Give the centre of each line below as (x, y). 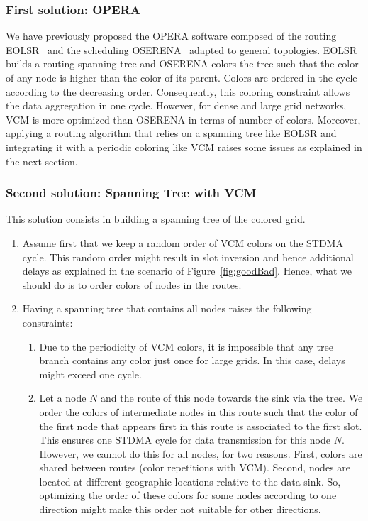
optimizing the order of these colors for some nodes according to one (188, 495)
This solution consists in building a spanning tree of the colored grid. (156, 219)
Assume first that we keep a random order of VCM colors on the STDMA (183, 242)
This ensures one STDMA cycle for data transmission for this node (185, 440)
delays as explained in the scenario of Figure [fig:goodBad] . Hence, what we (187, 271)
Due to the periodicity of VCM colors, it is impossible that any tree (186, 346)
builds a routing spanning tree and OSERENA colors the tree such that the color (182, 64)
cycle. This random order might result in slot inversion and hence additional (188, 257)
